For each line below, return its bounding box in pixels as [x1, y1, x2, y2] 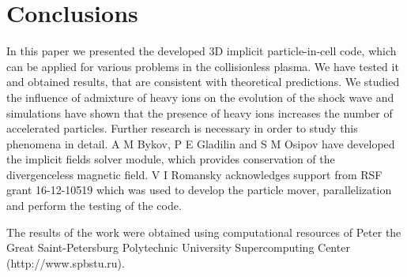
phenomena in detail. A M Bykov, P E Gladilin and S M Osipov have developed [6, 135, 395, 152]
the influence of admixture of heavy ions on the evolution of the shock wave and [6, 88, 394, 105]
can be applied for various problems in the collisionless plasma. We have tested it [6, 58, 399, 74]
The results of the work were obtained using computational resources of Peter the [6, 223, 401, 240]
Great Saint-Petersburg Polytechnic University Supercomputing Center [6, 239, 350, 256]
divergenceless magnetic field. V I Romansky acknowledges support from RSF [6, 166, 383, 182]
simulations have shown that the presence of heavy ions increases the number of [6, 104, 393, 121]
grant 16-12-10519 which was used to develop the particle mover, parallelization [6, 182, 392, 198]
